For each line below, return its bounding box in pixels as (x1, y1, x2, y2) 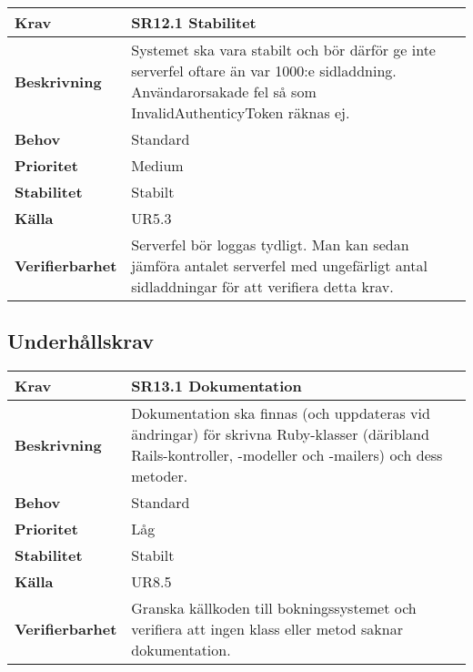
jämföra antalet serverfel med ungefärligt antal (131, 255, 428, 276)
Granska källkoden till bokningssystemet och (131, 597, 417, 619)
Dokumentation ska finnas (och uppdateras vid (131, 402, 430, 424)
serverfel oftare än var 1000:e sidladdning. (131, 60, 397, 81)
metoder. (131, 465, 188, 487)
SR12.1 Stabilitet (131, 12, 257, 33)
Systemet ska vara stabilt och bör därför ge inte (131, 39, 436, 60)
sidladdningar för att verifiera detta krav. (131, 276, 394, 297)
